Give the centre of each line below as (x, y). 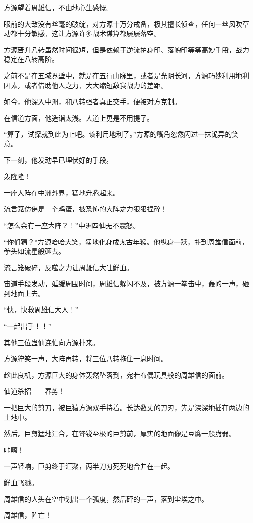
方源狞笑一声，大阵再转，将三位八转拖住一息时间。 (86, 358)
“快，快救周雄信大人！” (41, 309)
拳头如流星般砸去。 (35, 251)
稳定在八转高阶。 (31, 59)
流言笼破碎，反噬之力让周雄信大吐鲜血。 (69, 267)
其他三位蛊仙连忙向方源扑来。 (52, 342)
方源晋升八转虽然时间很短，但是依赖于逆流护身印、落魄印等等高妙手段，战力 (126, 49)
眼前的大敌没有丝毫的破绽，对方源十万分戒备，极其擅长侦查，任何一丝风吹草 (126, 24)
